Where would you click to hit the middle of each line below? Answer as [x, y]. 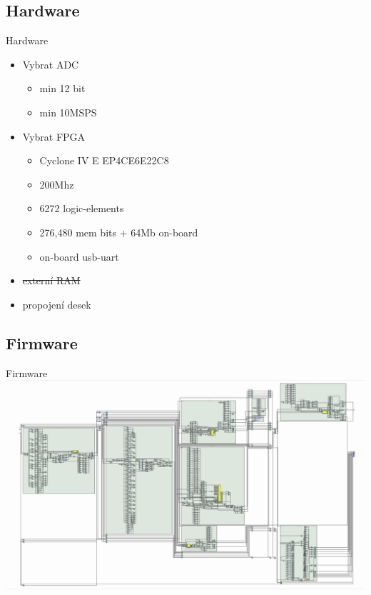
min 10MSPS [68, 112]
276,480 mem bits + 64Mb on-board [119, 232]
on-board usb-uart [79, 256]
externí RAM [51, 280]
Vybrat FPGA [54, 136]
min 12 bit [62, 88]
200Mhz [57, 184]
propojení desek [57, 304]
